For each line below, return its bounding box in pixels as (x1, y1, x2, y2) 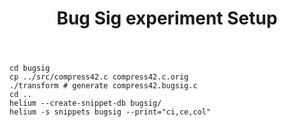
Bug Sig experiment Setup (56, 7, 278, 30)
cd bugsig (9, 63, 51, 74)
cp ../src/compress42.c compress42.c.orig (9, 72, 189, 82)
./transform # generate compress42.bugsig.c (9, 81, 198, 91)
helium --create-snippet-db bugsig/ (9, 98, 162, 109)
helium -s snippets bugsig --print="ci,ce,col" (9, 107, 212, 117)
